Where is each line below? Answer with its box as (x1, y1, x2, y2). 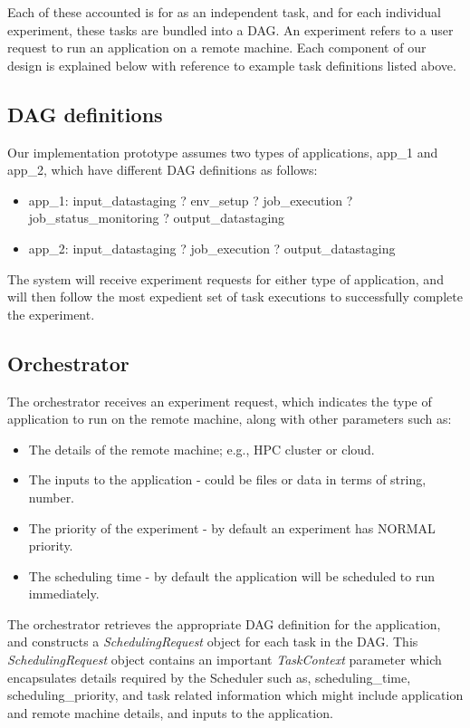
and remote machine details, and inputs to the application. (7, 703, 333, 722)
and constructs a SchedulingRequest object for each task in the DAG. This (7, 632, 418, 651)
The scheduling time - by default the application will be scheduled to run (28, 566, 436, 585)
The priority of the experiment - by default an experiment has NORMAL (28, 518, 436, 537)
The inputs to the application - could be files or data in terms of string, (28, 470, 427, 489)
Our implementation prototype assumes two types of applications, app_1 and (7, 142, 438, 161)
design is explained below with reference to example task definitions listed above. (7, 55, 456, 74)
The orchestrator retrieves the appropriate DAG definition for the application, (7, 614, 441, 633)
